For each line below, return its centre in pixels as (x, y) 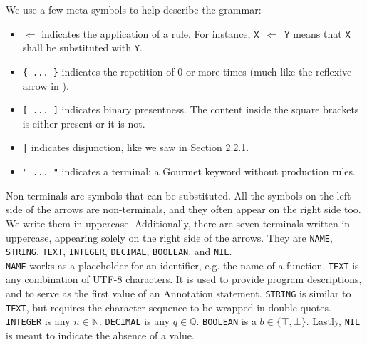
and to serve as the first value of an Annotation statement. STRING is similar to (179, 293)
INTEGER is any (38, 321)
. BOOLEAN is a (226, 321)
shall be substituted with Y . (82, 47)
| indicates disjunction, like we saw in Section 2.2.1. (136, 147)
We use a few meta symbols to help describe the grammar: (134, 9)
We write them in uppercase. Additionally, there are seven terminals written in (178, 223)
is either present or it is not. (84, 123)
